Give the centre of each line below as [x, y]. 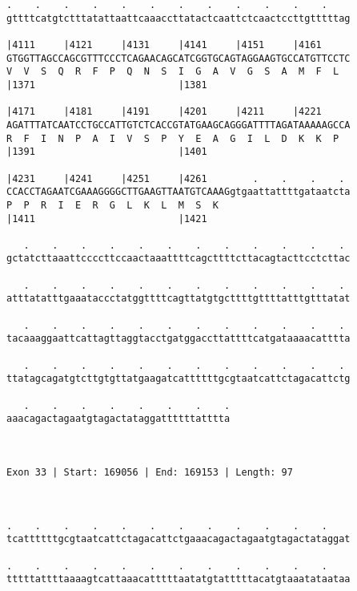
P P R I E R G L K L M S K [112, 205]
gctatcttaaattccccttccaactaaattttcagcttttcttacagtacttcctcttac [178, 259]
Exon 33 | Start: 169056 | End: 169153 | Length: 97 [150, 472]
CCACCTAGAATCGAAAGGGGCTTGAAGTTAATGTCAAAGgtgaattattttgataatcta [178, 192]
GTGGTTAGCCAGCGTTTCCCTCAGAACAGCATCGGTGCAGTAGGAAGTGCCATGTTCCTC [178, 58]
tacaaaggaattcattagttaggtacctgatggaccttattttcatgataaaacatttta [178, 339]
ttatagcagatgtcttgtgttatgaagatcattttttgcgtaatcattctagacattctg [178, 379]
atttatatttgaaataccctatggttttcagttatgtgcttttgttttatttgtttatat [178, 299]
